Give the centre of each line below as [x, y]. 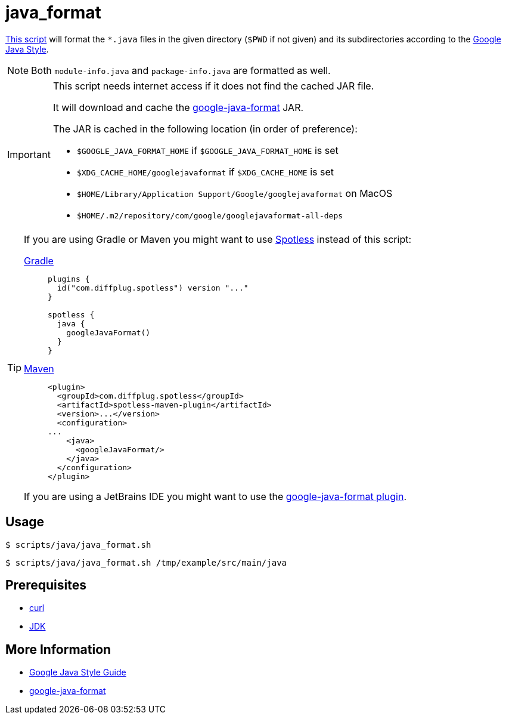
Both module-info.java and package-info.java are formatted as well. [181, 70]
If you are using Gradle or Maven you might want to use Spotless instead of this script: [218, 239]
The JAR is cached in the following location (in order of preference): [205, 129]
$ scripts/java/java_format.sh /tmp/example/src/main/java [146, 562]
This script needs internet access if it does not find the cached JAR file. [213, 86]
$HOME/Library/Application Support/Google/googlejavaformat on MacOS [235, 193]
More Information [58, 649]
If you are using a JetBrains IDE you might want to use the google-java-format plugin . [215, 496]
